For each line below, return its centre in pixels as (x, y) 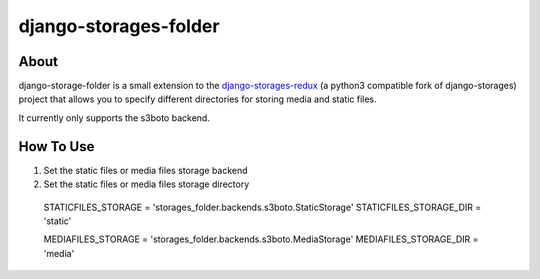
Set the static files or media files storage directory (146, 184)
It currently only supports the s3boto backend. (114, 117)
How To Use (56, 146)
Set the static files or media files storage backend (146, 170)
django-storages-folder (119, 26)
